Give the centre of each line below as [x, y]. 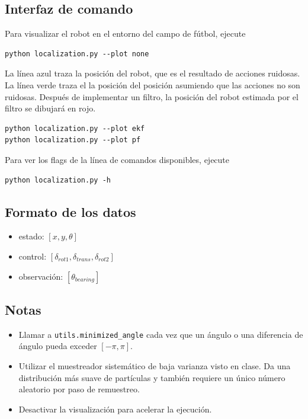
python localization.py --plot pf [73, 140]
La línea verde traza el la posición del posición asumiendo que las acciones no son [153, 84]
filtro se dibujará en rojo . [50, 108]
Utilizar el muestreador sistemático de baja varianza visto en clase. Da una [155, 365]
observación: [41, 276]
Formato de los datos [70, 211]
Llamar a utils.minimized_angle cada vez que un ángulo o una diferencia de [161, 334]
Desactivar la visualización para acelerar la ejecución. [115, 409]
